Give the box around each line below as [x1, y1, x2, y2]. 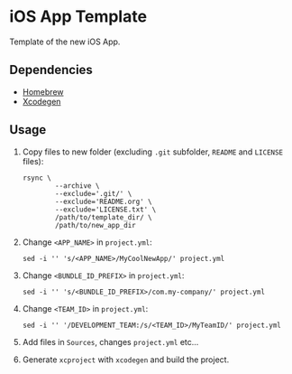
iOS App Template [9, 6, 147, 27]
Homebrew [22, 86, 64, 97]
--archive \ [55, 181, 100, 191]
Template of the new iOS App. [9, 36, 121, 47]
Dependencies [9, 62, 93, 78]
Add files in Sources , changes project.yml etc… [22, 336, 199, 347]
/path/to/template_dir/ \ [55, 212, 152, 222]
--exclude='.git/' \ [55, 189, 132, 198]
